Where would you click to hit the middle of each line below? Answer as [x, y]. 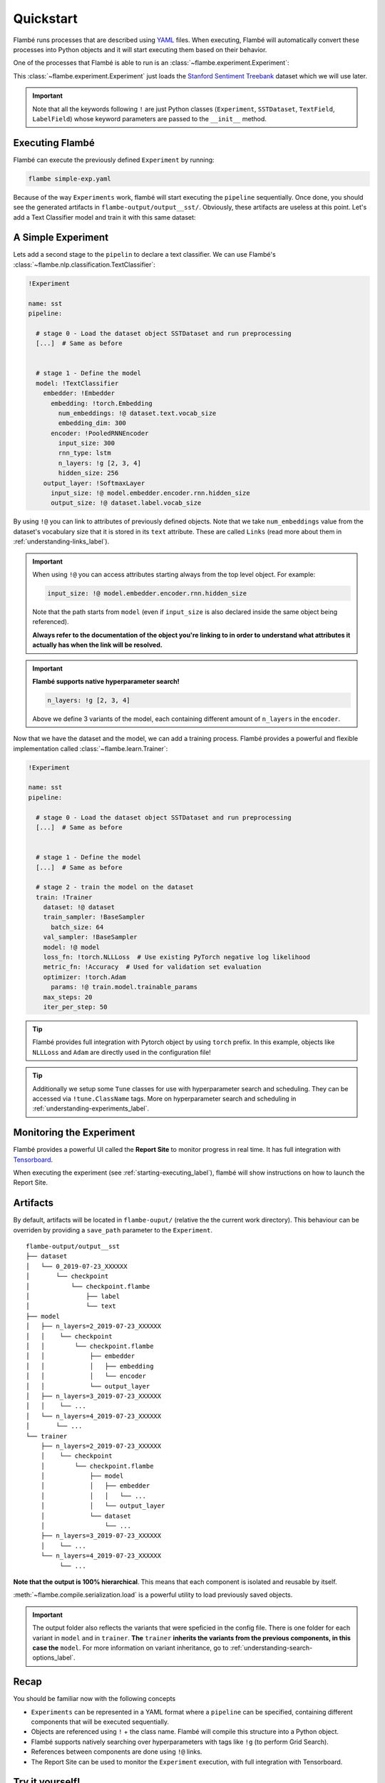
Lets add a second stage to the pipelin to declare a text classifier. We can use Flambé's [144, 255]
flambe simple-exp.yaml [70, 179]
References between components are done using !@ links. [117, 1752]
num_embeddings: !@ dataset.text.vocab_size [137, 413]
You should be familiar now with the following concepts [94, 1699]
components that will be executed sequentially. [100, 1722]
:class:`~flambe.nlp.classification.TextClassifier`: [84, 265]
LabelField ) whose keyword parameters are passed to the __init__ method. [149, 118]
